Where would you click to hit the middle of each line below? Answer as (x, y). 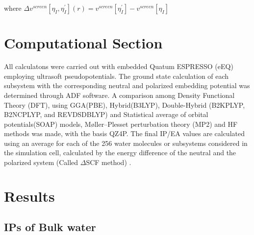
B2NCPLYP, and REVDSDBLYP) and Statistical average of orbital (106, 114)
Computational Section (83, 43)
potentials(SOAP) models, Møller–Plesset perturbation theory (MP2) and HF (121, 124)
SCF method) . (109, 162)
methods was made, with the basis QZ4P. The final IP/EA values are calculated (124, 133)
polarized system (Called (41, 162)
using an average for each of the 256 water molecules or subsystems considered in (126, 143)
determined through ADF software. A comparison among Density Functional (119, 95)
